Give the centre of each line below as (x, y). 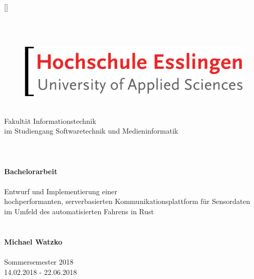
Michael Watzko (33, 241)
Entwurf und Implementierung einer (61, 191)
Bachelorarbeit (31, 171)
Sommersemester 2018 (39, 261)
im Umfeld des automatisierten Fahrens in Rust (79, 211)
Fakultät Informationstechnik (50, 120)
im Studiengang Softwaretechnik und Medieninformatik (91, 131)
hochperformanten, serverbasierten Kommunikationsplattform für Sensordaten (127, 201)
